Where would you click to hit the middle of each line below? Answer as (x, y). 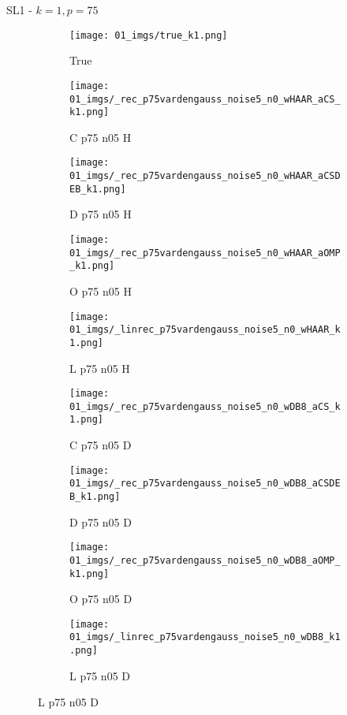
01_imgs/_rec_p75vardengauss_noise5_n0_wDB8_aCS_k (205, 406)
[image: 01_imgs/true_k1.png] (149, 35)
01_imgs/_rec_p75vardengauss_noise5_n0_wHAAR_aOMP (205, 253)
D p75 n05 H (101, 214)
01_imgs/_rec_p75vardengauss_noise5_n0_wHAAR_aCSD (205, 176)
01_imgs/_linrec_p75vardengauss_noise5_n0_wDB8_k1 (205, 637)
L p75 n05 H (100, 368)
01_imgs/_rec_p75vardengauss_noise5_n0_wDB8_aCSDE (205, 484)
